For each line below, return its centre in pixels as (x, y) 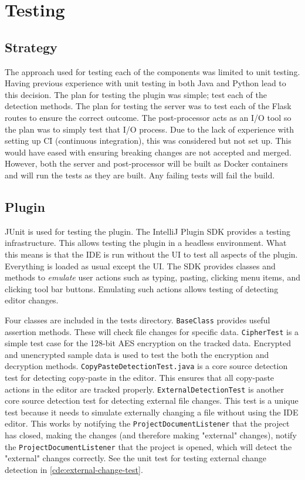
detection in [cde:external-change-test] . (74, 469)
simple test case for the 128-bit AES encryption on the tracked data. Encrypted (148, 343)
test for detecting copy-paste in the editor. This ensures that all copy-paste (140, 378)
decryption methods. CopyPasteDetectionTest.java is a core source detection (146, 366)
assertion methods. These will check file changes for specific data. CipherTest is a (152, 331)
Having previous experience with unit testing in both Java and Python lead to (145, 83)
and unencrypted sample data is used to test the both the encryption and (137, 354)
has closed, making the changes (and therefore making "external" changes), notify (151, 435)
